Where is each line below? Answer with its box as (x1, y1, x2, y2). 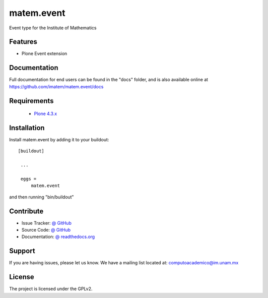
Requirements (9, 97, 54, 105)
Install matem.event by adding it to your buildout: (9, 137, 109, 143)
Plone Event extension (21, 51, 67, 57)
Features (9, 38, 37, 46)
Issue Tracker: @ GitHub (21, 220, 72, 226)
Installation (9, 123, 45, 132)
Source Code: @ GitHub (21, 227, 71, 233)
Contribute (9, 207, 44, 215)
